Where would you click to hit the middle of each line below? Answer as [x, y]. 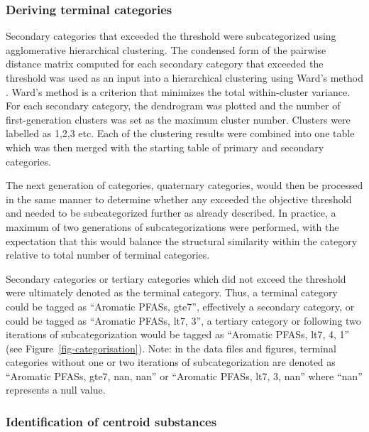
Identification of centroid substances [111, 421]
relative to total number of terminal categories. [108, 255]
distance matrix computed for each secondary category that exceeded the [165, 64]
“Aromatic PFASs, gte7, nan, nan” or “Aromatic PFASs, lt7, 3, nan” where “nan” [184, 376]
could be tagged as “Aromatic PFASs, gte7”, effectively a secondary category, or [180, 306]
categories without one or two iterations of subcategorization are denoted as [171, 362]
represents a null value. [56, 390]
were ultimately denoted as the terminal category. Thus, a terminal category [172, 292]
